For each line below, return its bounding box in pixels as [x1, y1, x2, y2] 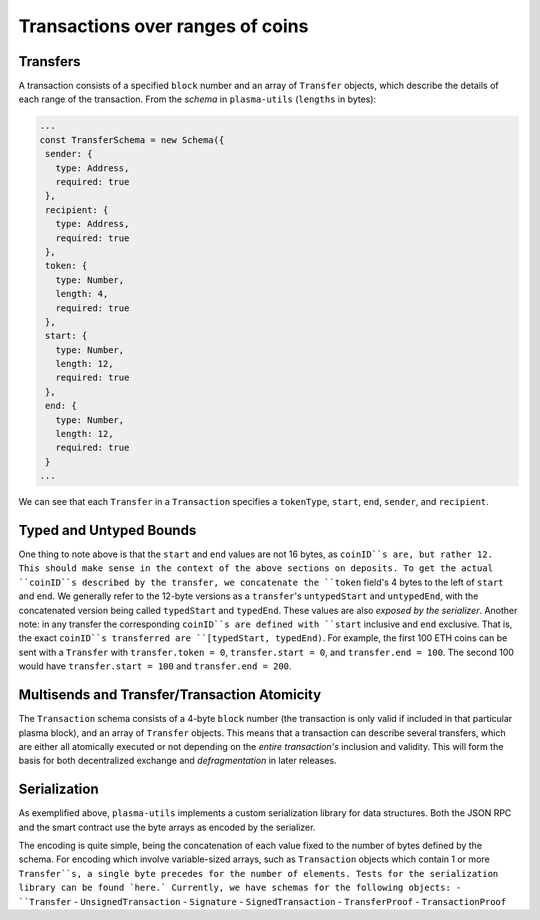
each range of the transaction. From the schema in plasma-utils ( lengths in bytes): [18, 93, 377, 105]
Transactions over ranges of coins [18, 15, 309, 37]
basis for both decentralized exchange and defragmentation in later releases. [18, 755, 337, 767]
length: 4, [55, 288, 109, 300]
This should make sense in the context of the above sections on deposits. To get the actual [18, 563, 494, 574]
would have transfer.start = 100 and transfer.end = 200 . [18, 660, 292, 672]
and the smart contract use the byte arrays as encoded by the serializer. [18, 821, 316, 833]
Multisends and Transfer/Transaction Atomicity [18, 686, 322, 704]
